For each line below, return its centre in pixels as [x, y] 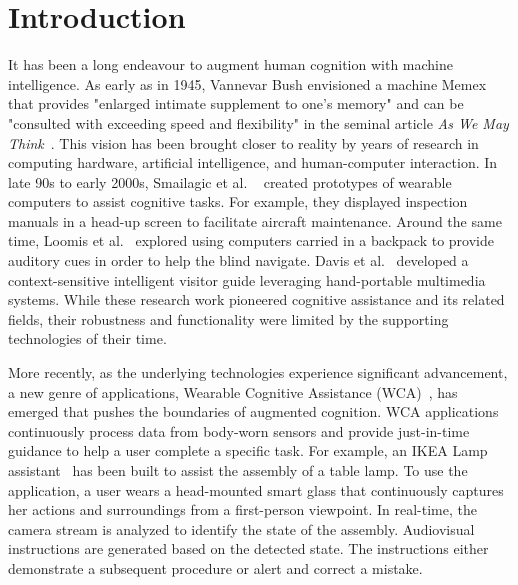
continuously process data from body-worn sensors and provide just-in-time [239, 430]
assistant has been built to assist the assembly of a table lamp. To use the [238, 470]
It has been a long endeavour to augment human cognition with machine [231, 64]
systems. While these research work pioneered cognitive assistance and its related [256, 299]
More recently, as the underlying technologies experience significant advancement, [258, 372]
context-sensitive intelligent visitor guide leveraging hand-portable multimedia [247, 279]
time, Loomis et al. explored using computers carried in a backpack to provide [251, 240]
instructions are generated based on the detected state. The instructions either [248, 548]
